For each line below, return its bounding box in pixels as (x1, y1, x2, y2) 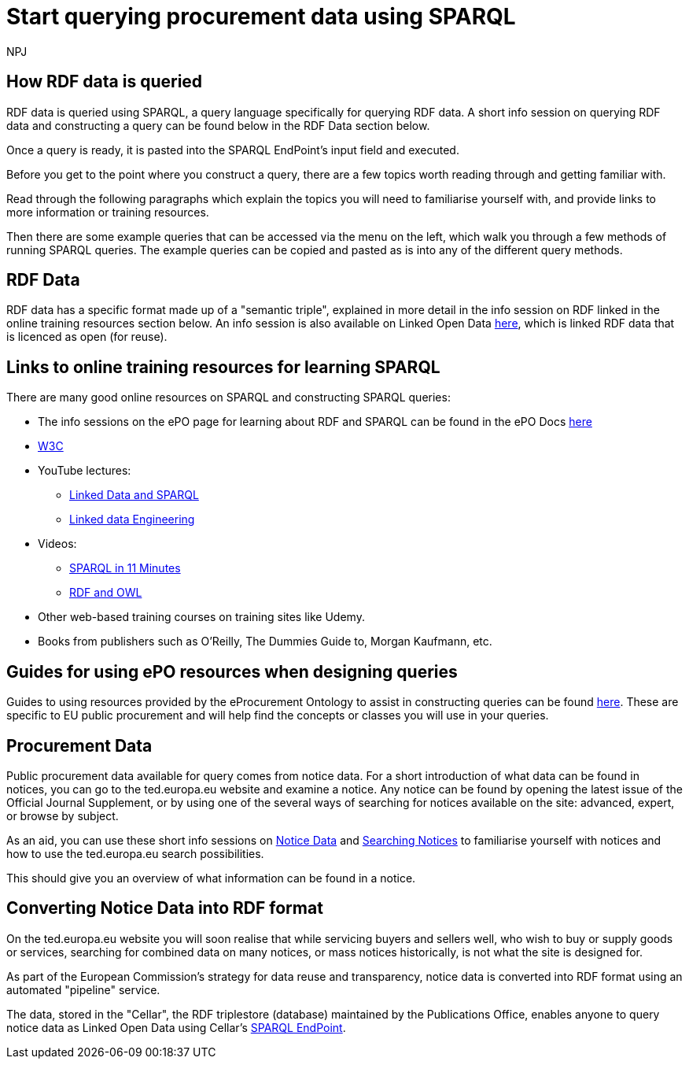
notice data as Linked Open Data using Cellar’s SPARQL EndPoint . (6, 1020, 346, 1034)
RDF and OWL (69, 586, 142, 600)
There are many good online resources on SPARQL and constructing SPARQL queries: (6, 390, 451, 405)
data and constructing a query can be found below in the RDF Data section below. (6, 118, 430, 132)
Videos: (38, 537, 77, 551)
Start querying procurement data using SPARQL (6, 3, 516, 30)
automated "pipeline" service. (6, 982, 160, 997)
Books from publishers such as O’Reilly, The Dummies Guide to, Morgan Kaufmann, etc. (38, 634, 492, 649)
